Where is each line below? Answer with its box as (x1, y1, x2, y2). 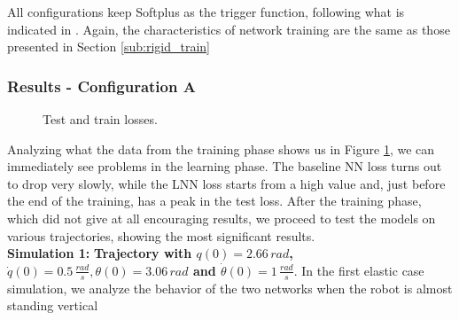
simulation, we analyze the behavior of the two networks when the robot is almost (7, 278, 453, 297)
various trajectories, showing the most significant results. (7, 226, 315, 245)
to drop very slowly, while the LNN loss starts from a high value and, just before (7, 174, 446, 192)
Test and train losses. (43, 110, 158, 128)
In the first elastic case (301, 261, 424, 279)
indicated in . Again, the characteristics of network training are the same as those (7, 20, 450, 38)
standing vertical (7, 296, 98, 315)
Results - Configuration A (7, 74, 196, 97)
